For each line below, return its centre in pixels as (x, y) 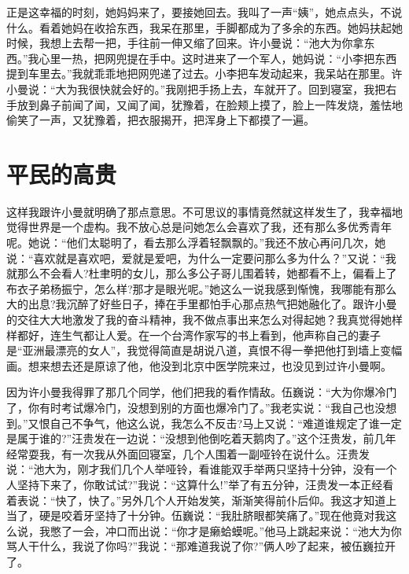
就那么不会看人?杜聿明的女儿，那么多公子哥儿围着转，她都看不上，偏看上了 (202, 273)
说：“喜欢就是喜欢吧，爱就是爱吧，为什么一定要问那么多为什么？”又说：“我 (201, 258)
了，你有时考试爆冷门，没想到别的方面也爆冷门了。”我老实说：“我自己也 (191, 407)
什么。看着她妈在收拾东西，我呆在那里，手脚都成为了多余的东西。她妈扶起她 (204, 27)
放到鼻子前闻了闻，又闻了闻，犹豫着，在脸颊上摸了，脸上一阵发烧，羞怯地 (210, 104)
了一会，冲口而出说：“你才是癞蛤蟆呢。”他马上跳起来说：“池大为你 (231, 530)
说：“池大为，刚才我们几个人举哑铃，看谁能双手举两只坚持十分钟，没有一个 (202, 469)
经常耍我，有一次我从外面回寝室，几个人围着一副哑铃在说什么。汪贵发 (188, 453)
